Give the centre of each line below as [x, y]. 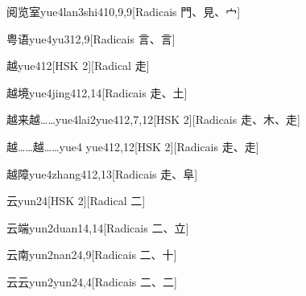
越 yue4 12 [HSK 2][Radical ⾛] [78, 66]
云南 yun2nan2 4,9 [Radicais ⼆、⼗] [92, 255]
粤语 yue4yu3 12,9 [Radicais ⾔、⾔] [91, 38]
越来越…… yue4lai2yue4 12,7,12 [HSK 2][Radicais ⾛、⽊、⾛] [153, 119]
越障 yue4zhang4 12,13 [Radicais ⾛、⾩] [102, 173]
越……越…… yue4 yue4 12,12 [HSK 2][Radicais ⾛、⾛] [133, 146]
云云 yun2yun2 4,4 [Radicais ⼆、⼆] [92, 281]
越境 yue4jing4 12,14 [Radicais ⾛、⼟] [97, 92]
